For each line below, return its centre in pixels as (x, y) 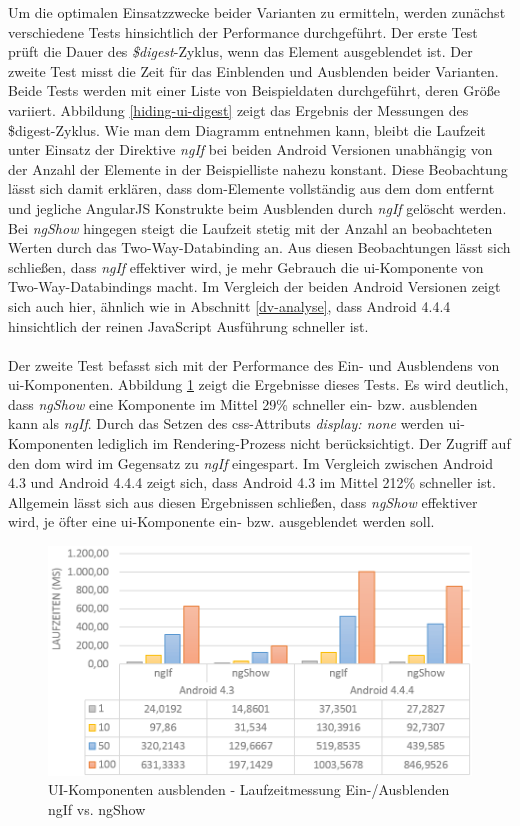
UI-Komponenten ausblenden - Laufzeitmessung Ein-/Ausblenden (249, 789)
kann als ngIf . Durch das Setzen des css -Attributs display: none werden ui (234, 423)
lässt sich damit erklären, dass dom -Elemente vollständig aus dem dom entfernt (251, 188)
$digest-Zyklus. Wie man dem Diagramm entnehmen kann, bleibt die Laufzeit (247, 129)
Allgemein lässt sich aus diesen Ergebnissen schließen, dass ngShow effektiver (243, 501)
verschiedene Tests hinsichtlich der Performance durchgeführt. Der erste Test (243, 31)
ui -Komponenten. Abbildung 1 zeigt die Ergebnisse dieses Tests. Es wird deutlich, (258, 384)
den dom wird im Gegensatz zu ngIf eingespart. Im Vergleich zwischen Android (250, 462)
